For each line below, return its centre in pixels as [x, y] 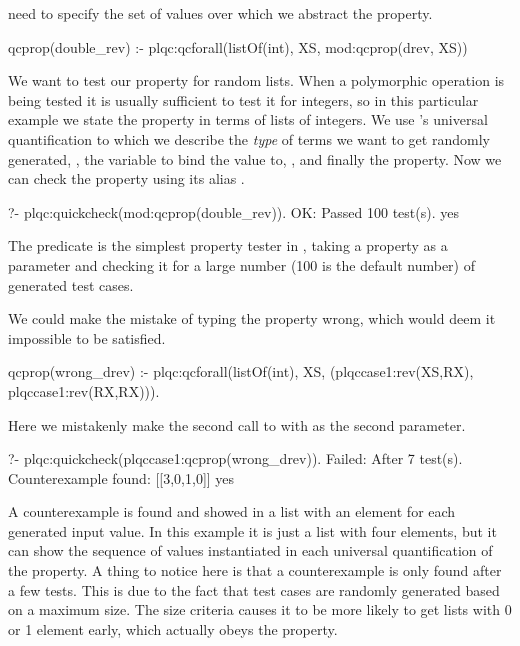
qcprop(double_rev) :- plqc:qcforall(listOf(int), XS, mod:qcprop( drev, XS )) [238, 46]
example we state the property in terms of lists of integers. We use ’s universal [248, 119]
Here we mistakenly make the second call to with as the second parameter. [237, 424]
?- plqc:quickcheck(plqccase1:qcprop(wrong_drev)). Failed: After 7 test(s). [235, 458]
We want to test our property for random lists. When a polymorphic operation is [256, 80]
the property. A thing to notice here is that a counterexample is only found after [255, 570]
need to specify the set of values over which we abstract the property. [220, 13]
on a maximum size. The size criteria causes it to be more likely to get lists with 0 [260, 609]
